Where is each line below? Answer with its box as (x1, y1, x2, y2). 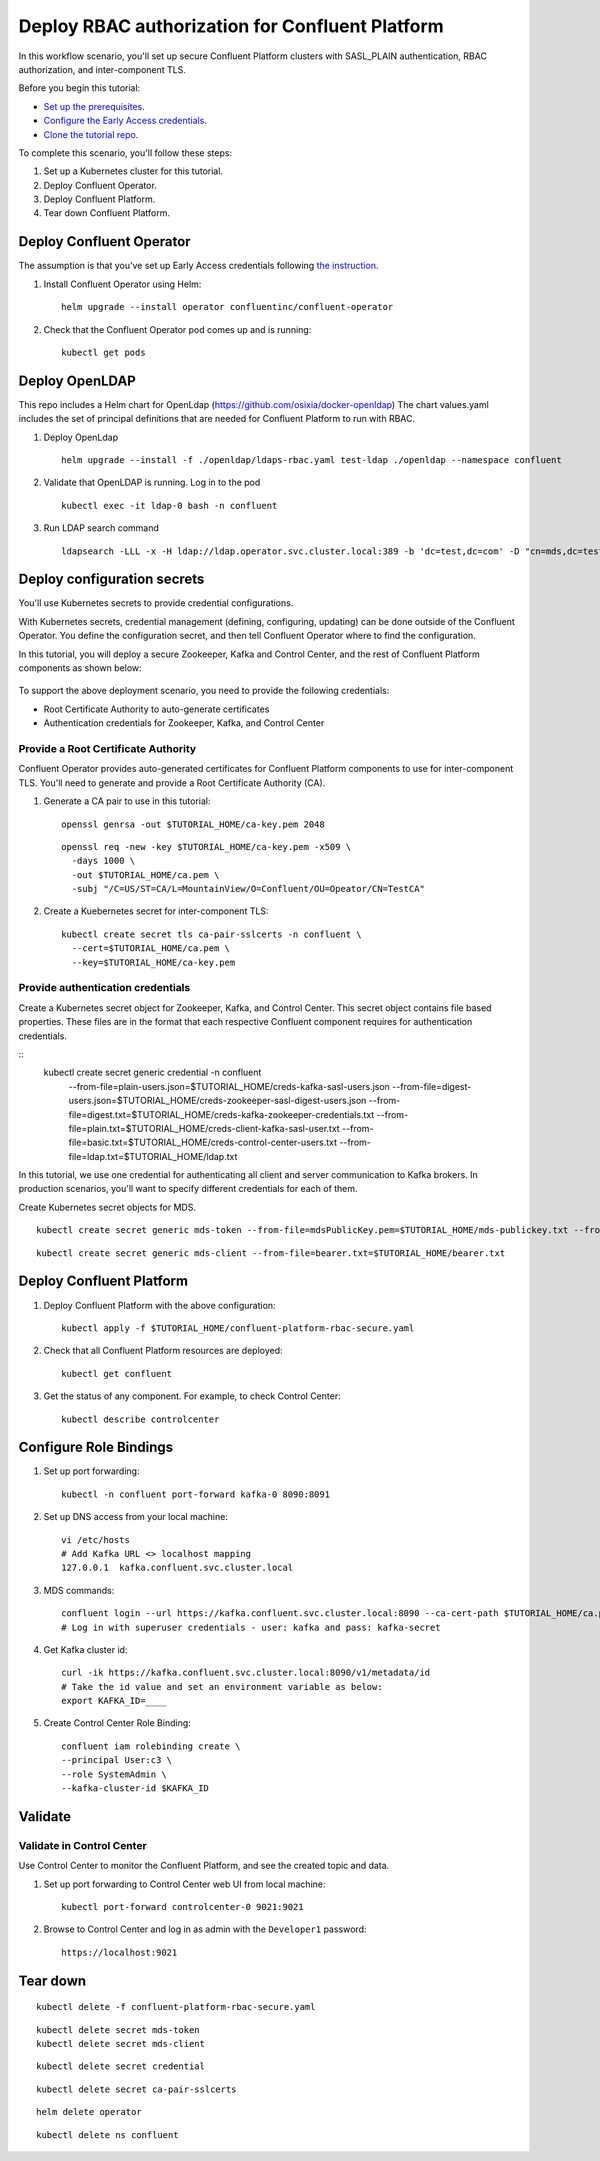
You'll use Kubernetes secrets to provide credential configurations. (18, 597, 294, 609)
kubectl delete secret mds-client (36, 2038, 205, 2049)
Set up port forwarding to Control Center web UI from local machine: (43, 1878, 326, 1890)
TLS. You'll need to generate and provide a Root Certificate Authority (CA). (18, 776, 326, 789)
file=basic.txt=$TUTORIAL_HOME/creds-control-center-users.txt (68, 1136, 338, 1149)
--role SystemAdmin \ (61, 1768, 167, 1780)
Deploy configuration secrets (18, 571, 205, 588)
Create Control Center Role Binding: (43, 1717, 192, 1729)
